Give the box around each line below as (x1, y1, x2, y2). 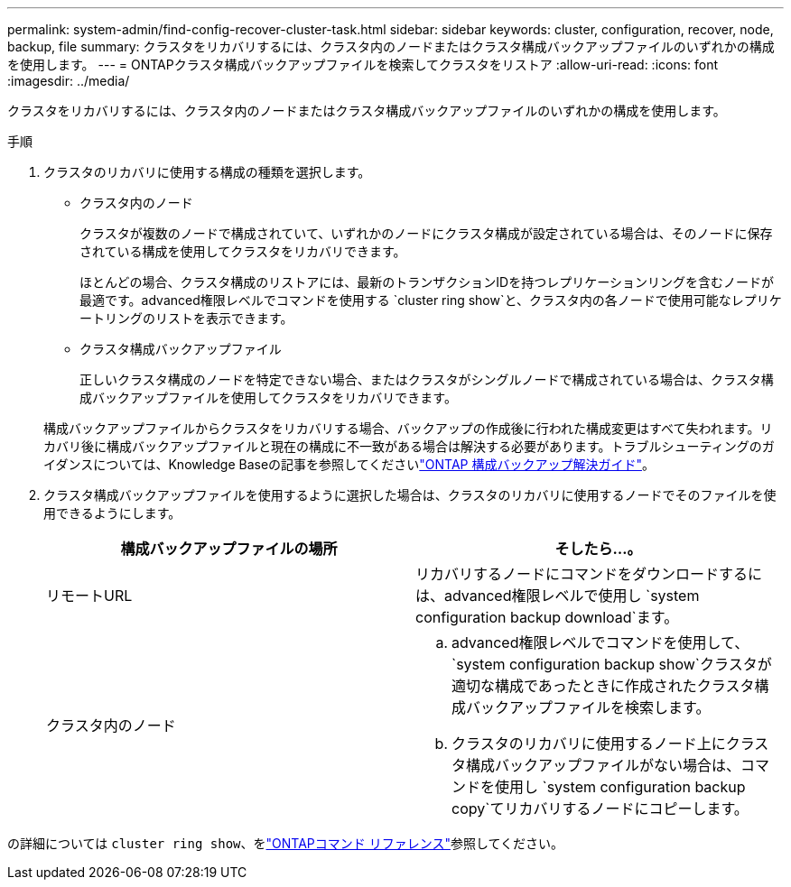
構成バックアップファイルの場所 (120, 540, 338, 558)
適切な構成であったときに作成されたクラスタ (451, 677, 755, 695)
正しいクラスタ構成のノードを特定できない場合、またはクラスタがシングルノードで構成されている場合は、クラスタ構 (79, 372, 774, 387)
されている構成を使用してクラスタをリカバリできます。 (79, 244, 406, 259)
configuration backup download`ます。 (415, 608, 679, 626)
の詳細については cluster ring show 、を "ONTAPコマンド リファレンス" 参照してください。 (7, 836, 564, 851)
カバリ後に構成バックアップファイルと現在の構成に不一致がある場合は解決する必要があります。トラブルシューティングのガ (43, 439, 775, 454)
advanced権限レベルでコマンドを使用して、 (451, 633, 749, 651)
